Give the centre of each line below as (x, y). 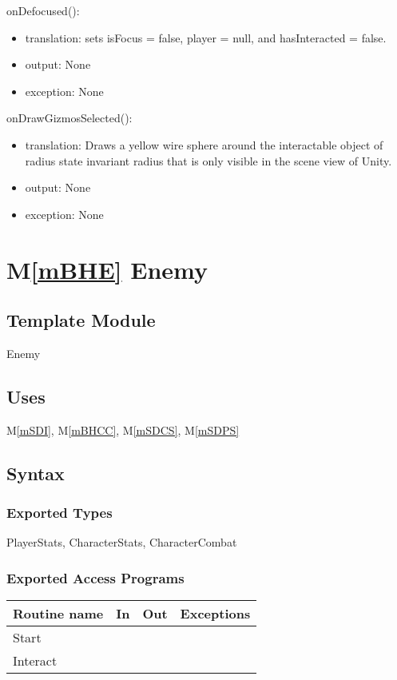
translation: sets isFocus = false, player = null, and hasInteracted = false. (206, 37)
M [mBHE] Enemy (107, 269)
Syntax (36, 473)
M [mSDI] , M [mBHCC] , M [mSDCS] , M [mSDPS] (123, 429)
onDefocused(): (43, 10)
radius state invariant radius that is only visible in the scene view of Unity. (208, 160)
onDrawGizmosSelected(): (69, 118)
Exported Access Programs (95, 577)
